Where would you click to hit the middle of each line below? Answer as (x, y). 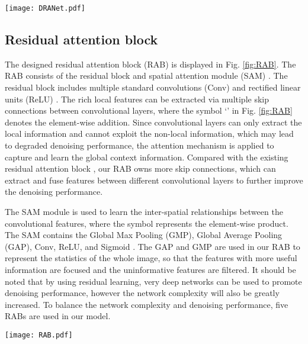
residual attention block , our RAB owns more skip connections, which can (140, 168)
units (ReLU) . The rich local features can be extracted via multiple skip (137, 99)
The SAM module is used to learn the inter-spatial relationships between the (144, 211)
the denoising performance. (54, 192)
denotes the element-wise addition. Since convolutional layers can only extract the (153, 122)
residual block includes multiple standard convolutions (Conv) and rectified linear (153, 87)
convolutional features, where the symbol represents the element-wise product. (147, 223)
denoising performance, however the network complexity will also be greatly (142, 293)
